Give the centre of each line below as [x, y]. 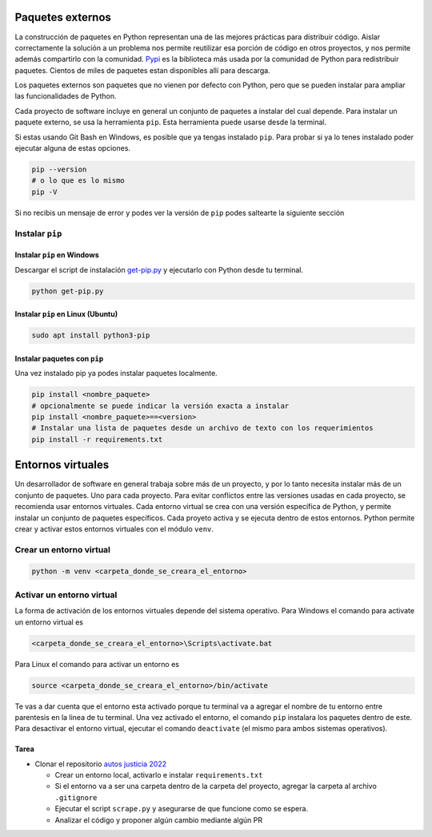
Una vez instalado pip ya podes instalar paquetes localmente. [116, 374]
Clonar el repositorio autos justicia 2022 [101, 764]
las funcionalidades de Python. [66, 96]
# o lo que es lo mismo [78, 181]
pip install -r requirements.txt [97, 439]
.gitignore [76, 797]
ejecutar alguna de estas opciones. [73, 148]
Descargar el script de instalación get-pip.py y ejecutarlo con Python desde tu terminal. [159, 269]
